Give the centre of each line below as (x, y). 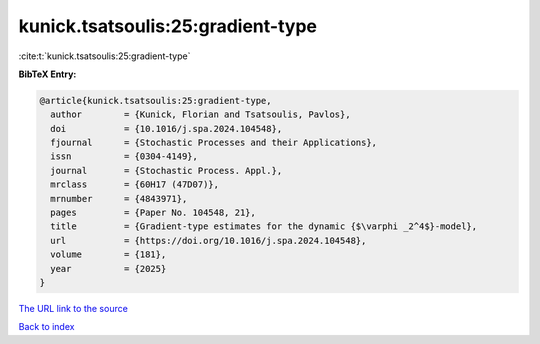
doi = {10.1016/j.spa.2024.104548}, (166, 128)
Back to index (46, 327)
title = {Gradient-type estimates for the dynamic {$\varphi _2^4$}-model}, (264, 226)
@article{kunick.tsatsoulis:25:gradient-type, (155, 100)
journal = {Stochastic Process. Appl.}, (166, 170)
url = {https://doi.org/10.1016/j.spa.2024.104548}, (208, 240)
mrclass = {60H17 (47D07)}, (135, 184)
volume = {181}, (108, 254)
